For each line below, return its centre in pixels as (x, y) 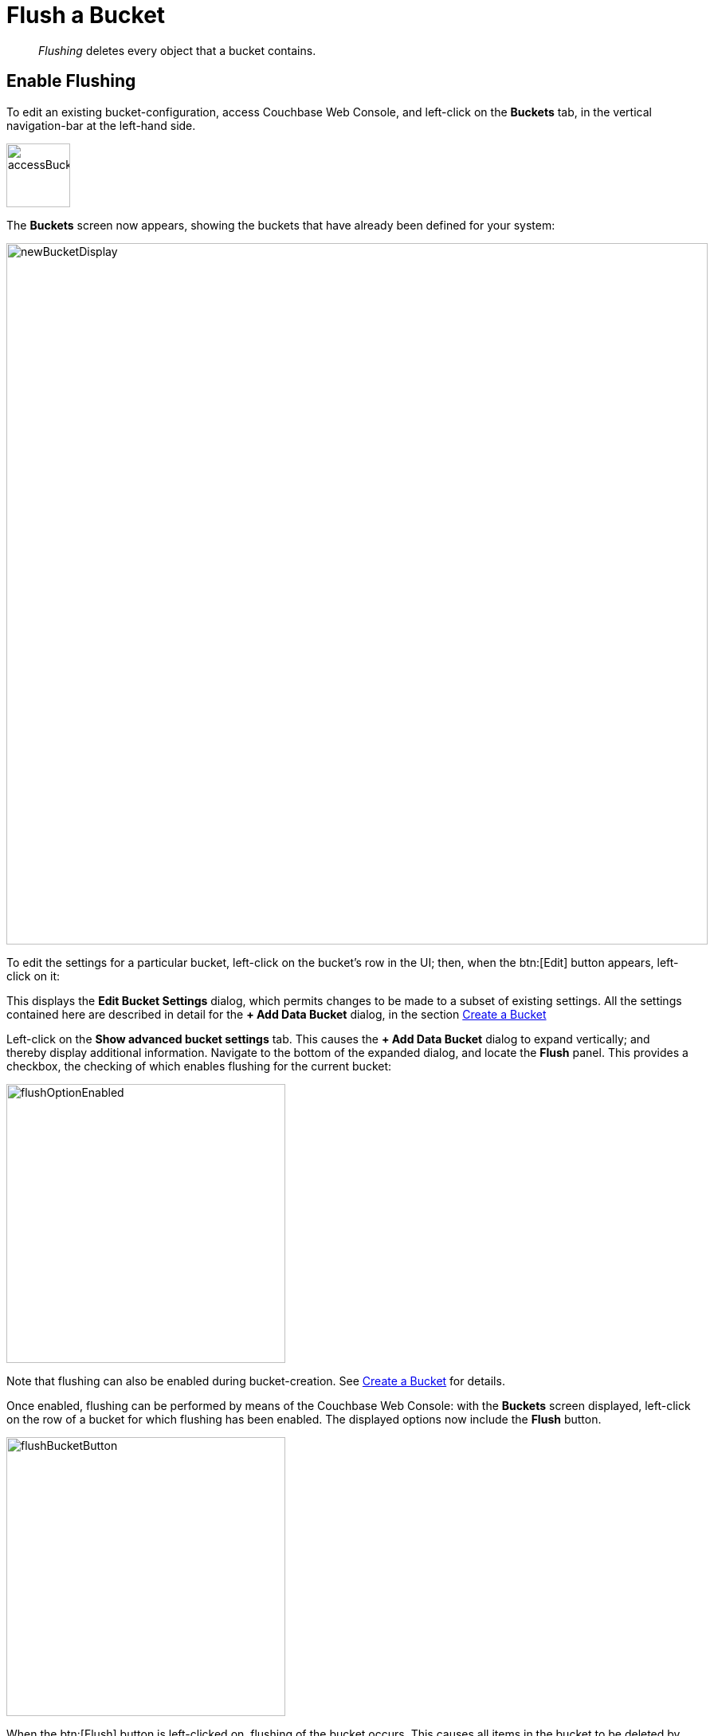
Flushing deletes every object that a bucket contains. (177, 50)
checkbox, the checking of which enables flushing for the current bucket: (199, 1066)
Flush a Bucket (86, 15)
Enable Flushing (71, 81)
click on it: (33, 976)
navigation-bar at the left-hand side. (101, 125)
